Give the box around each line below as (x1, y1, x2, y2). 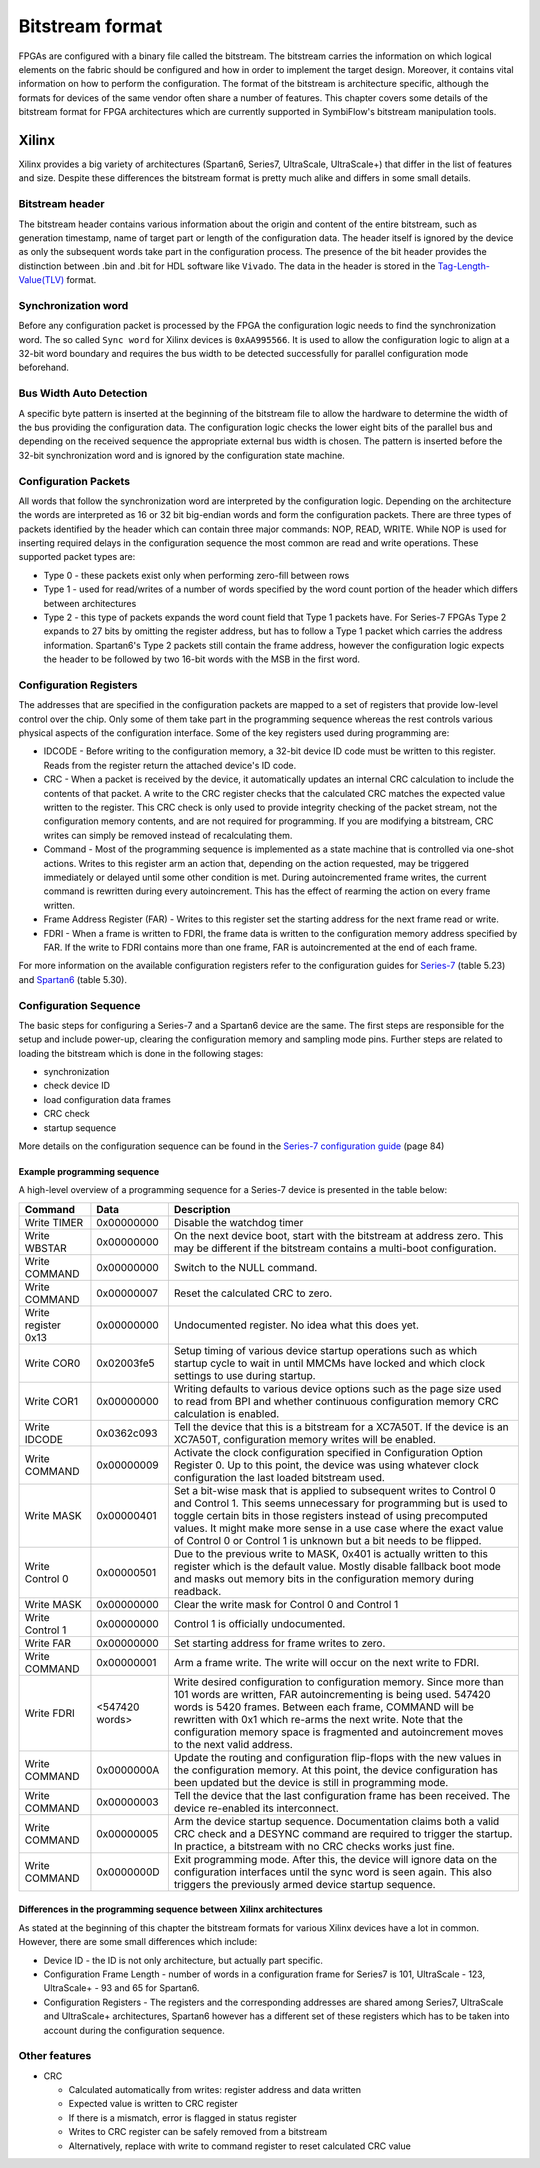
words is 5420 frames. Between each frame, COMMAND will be (173, 1700, 475, 1714)
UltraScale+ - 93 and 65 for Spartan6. (43, 1982, 200, 1994)
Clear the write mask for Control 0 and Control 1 (173, 1597, 399, 1611)
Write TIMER (24, 1215, 84, 1229)
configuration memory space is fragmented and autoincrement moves (173, 1725, 504, 1739)
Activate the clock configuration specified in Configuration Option (173, 1445, 484, 1459)
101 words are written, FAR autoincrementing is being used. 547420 (173, 1687, 491, 1701)
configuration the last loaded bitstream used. (173, 1470, 385, 1484)
